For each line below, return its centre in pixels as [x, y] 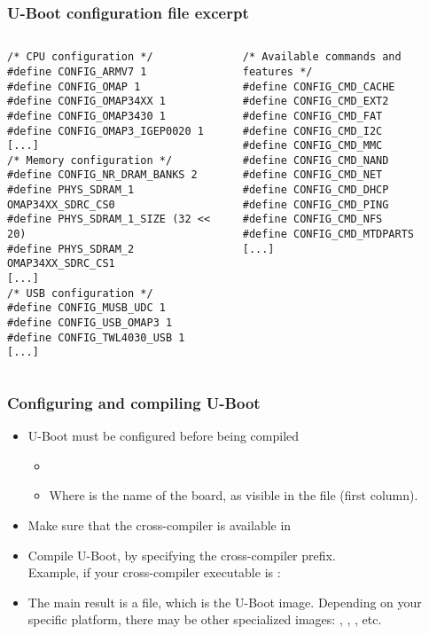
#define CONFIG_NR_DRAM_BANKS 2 [102, 175]
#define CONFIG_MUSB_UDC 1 [86, 308]
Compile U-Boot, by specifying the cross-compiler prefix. [182, 555]
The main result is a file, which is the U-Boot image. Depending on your [225, 602]
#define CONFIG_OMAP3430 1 [86, 116]
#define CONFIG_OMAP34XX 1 [86, 102]
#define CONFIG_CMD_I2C [312, 131]
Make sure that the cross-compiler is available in [160, 525]
